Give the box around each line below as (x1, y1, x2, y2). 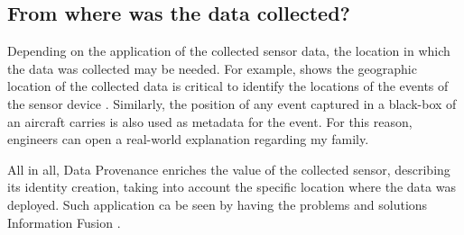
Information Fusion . (7, 212, 121, 231)
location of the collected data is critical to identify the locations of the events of (7, 77, 449, 95)
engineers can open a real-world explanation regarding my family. (7, 130, 369, 149)
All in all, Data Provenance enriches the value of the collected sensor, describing (7, 159, 450, 178)
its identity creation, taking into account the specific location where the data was (7, 177, 456, 196)
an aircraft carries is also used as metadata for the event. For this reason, (7, 112, 413, 131)
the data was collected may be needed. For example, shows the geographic (7, 59, 417, 77)
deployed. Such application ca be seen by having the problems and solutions (7, 194, 428, 213)
